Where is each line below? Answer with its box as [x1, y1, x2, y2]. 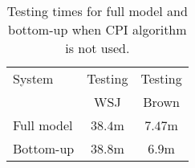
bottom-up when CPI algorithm [8, 20, 187, 39]
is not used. [65, 39, 130, 57]
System [13, 69, 54, 88]
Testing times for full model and [6, 2, 188, 20]
